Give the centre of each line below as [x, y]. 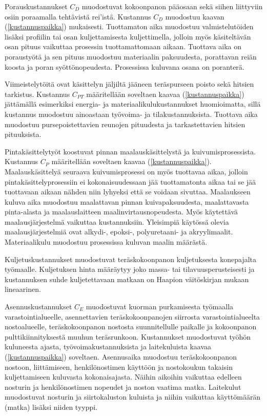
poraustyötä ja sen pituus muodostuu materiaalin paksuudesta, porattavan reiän [131, 56]
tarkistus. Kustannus [37, 94]
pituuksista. [23, 134]
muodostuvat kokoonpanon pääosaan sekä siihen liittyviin [172, 6]
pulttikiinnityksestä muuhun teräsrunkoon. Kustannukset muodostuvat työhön [128, 336]
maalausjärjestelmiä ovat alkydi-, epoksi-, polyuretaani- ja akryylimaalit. [119, 232]
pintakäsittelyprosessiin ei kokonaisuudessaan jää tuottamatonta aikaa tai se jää [130, 181]
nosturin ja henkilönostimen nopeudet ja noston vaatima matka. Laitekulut [123, 387]
